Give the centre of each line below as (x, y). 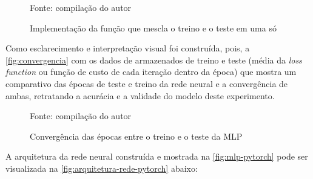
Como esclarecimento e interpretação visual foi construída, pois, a (128, 48)
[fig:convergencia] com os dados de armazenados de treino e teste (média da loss (154, 60)
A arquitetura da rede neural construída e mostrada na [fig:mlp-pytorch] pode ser (157, 156)
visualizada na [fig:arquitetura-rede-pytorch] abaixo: (102, 168)
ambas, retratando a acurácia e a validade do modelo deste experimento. (140, 95)
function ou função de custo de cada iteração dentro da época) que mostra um (151, 72)
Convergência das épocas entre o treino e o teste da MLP (136, 136)
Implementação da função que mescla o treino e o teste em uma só (153, 28)
